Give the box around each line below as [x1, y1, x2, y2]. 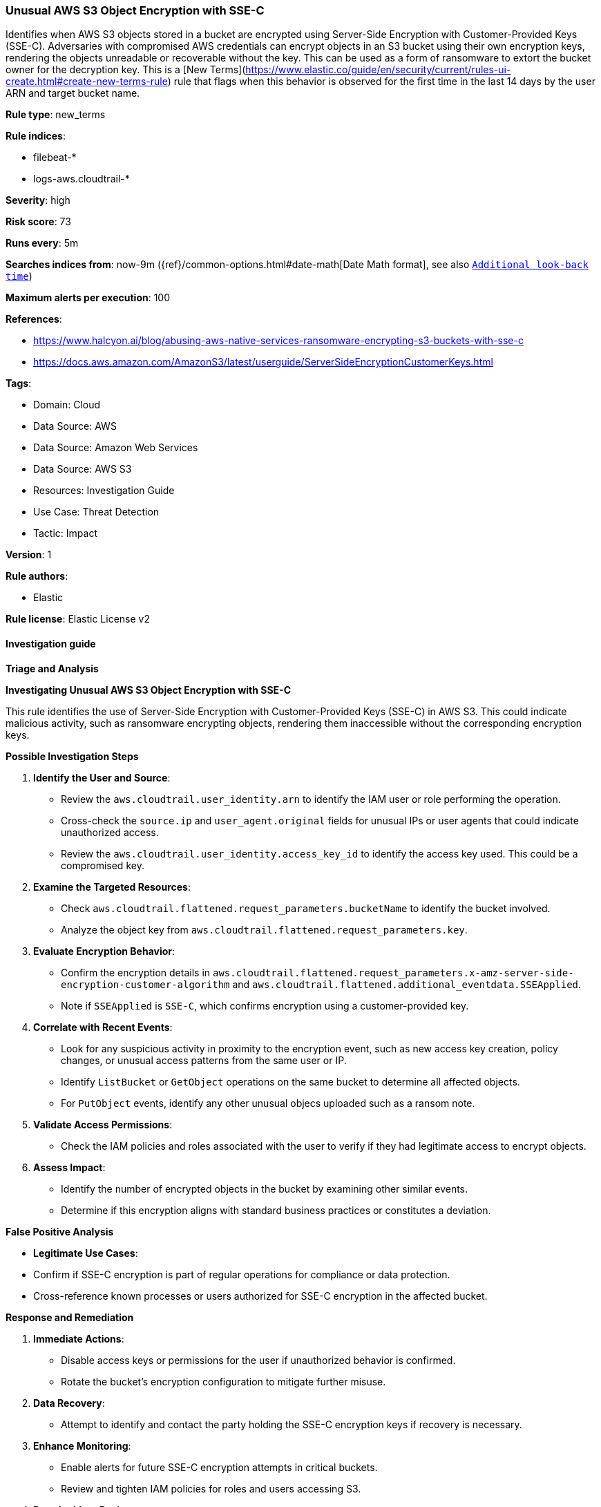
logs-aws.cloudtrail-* [33, 173, 130, 185]
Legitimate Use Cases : [33, 1247, 138, 1259]
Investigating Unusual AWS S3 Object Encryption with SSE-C [6, 683, 292, 696]
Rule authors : [6, 570, 68, 582]
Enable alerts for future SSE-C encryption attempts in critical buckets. [61, 1461, 378, 1473]
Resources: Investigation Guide [33, 484, 175, 497]
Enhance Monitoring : [33, 1439, 131, 1452]
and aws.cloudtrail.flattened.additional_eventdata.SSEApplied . [232, 978, 582, 990]
